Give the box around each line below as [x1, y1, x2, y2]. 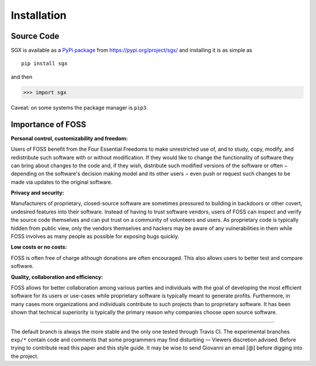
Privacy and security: [11, 189, 64, 196]
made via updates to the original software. [11, 178, 113, 185]
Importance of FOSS [11, 119, 87, 129]
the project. [11, 353, 39, 360]
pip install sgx [21, 60, 68, 67]
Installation [11, 9, 67, 22]
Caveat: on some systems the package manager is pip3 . [11, 104, 149, 111]
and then [11, 73, 32, 80]
